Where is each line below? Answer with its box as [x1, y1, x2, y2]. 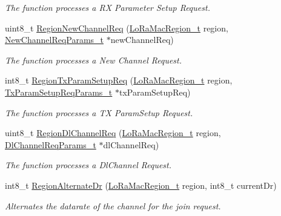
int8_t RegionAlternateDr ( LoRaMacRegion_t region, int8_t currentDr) [5, 178, 277, 191]
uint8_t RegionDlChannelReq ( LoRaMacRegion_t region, [5, 126, 221, 139]
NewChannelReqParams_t [5, 33, 104, 46]
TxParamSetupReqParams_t [5, 85, 113, 98]
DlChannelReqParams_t [5, 138, 96, 151]
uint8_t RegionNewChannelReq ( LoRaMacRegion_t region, [5, 21, 228, 34]
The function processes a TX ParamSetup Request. [5, 106, 193, 119]
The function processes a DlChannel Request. [5, 159, 172, 171]
